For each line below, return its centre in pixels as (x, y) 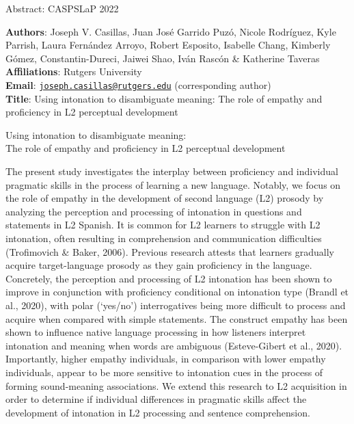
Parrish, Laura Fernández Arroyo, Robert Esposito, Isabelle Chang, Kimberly (168, 45)
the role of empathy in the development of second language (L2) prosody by (165, 198)
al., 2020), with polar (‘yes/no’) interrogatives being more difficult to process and (176, 305)
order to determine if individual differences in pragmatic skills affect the (156, 399)
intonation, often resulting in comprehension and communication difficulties (164, 238)
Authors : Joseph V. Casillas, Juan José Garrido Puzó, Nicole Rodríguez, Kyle (171, 31)
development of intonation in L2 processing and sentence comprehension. (158, 412)
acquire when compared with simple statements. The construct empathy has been (177, 318)
